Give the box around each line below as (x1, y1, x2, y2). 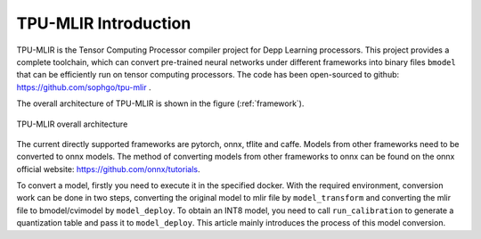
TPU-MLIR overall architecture (16, 119, 128, 129)
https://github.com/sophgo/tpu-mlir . (16, 81, 151, 93)
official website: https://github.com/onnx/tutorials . (16, 163, 200, 174)
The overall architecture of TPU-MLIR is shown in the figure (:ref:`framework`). (16, 98, 305, 109)
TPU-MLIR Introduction (16, 13, 192, 33)
